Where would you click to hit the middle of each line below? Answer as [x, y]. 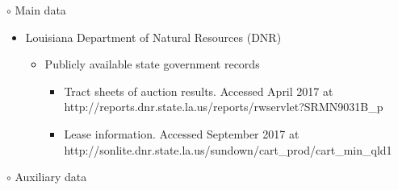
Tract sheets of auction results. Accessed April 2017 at [199, 91]
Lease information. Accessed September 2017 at [182, 133]
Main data [40, 10]
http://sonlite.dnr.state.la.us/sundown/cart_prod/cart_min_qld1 [228, 149]
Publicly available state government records [152, 64]
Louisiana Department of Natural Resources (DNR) [153, 37]
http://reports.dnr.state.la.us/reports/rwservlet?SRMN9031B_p [224, 107]
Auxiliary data [51, 177]
